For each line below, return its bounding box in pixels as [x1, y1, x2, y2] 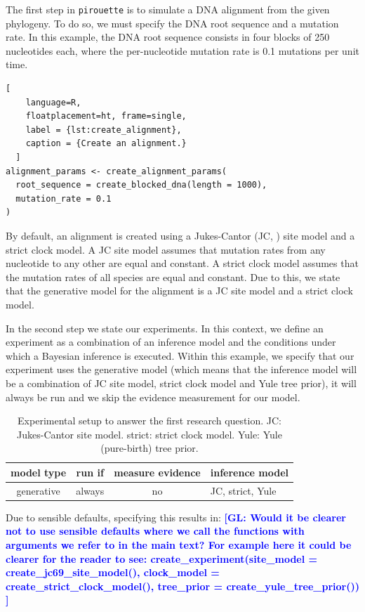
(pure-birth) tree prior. [100, 441, 199, 455]
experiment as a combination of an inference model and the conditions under [6, 334, 336, 349]
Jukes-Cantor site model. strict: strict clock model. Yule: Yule [17, 427, 282, 441]
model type [11, 464, 67, 479]
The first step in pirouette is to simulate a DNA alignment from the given [6, 2, 330, 16]
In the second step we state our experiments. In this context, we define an [6, 320, 324, 335]
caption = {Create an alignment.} [25, 138, 187, 149]
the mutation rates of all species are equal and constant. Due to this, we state [6, 269, 340, 284]
